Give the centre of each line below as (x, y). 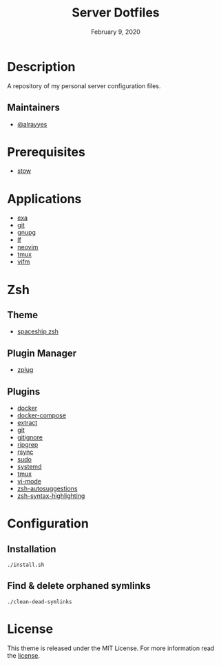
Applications (44, 199)
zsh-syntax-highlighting (51, 496)
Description (41, 66)
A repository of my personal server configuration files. (84, 86)
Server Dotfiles (116, 13)
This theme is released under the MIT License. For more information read (111, 648)
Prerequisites (46, 152)
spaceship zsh (38, 331)
